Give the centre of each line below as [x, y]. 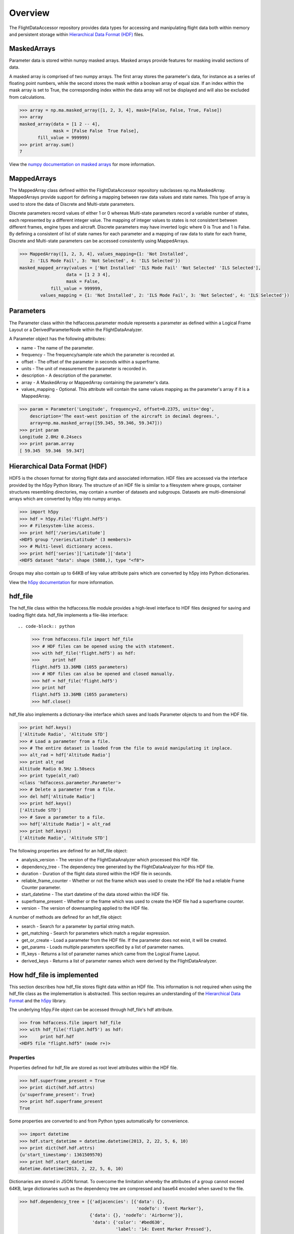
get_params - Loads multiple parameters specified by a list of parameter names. [103, 947]
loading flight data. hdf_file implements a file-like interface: [69, 615]
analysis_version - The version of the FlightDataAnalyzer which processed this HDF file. [110, 860]
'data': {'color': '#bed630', [128, 1222]
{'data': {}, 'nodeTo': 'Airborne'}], [136, 1215]
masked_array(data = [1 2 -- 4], [60, 124]
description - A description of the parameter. [67, 376]
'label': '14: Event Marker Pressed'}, [163, 1229]
